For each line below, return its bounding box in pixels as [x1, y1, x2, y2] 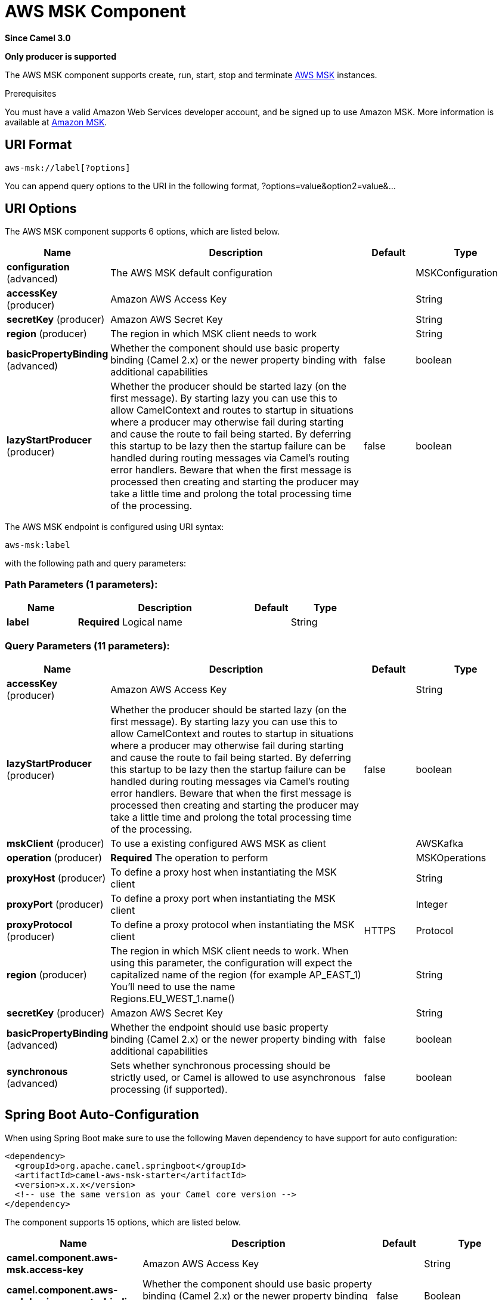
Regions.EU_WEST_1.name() [110, 992, 235, 1005]
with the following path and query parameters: [5, 558, 187, 569]
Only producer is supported [5, 51, 116, 61]
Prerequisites [5, 88, 57, 98]
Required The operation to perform [110, 851, 268, 864]
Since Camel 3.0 [5, 32, 71, 43]
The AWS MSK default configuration [110, 267, 273, 279]
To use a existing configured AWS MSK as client [110, 837, 326, 849]
